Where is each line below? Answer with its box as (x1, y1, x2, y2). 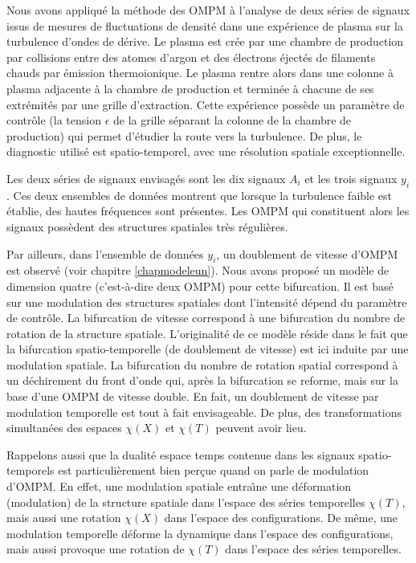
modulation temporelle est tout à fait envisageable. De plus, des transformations (6, 403, 402, 420)
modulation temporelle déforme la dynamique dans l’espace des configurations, (6, 524, 394, 541)
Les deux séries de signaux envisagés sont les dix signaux (6, 169, 286, 186)
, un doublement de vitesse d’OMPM (216, 245, 398, 262)
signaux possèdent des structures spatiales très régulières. (6, 218, 288, 235)
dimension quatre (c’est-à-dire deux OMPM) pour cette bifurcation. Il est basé (6, 277, 394, 294)
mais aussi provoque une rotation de (6, 541, 185, 557)
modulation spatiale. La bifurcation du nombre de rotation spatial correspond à (6, 356, 398, 373)
